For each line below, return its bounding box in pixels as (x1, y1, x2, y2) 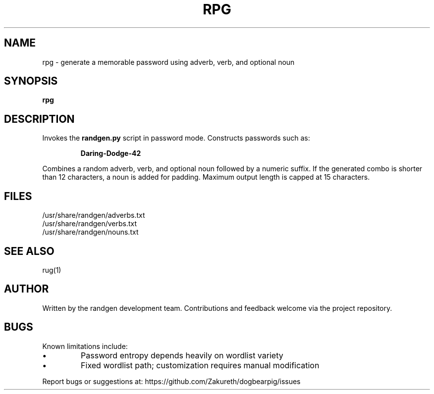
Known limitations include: (42, 342, 128, 350)
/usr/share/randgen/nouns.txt (42, 228, 139, 237)
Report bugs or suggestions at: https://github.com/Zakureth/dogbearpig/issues (42, 377, 301, 386)
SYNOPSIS (4, 75, 58, 88)
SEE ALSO (4, 245, 54, 257)
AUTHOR (4, 283, 49, 295)
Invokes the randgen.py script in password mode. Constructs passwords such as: (42, 134, 310, 143)
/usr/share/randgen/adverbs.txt (42, 211, 145, 220)
